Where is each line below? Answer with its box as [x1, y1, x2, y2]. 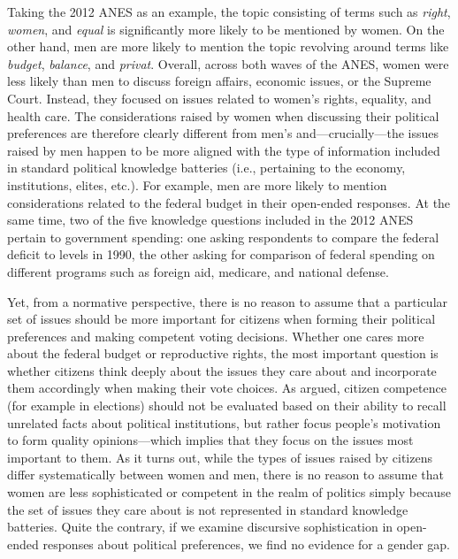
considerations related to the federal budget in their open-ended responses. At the [7, 193, 451, 211]
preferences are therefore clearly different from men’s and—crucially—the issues [7, 124, 439, 142]
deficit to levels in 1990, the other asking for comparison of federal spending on [7, 245, 435, 264]
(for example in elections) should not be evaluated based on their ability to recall [7, 396, 447, 415]
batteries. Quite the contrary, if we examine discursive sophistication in [7, 517, 393, 536]
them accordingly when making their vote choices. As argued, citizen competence [7, 379, 447, 397]
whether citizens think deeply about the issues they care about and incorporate [7, 361, 437, 379]
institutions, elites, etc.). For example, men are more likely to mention [7, 175, 387, 194]
